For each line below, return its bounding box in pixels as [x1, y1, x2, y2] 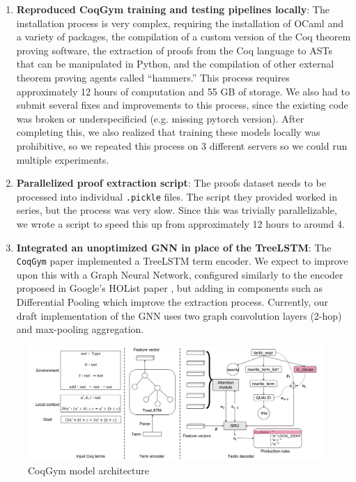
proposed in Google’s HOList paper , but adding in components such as [16, 281, 323, 295]
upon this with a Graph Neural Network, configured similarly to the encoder [16, 267, 343, 281]
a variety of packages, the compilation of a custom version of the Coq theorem [16, 29, 351, 44]
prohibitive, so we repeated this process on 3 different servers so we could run [16, 138, 348, 153]
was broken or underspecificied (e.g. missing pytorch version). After [16, 111, 304, 125]
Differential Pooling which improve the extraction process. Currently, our [16, 295, 329, 309]
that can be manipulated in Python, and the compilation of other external [16, 56, 334, 71]
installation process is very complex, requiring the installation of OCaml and [16, 15, 343, 30]
